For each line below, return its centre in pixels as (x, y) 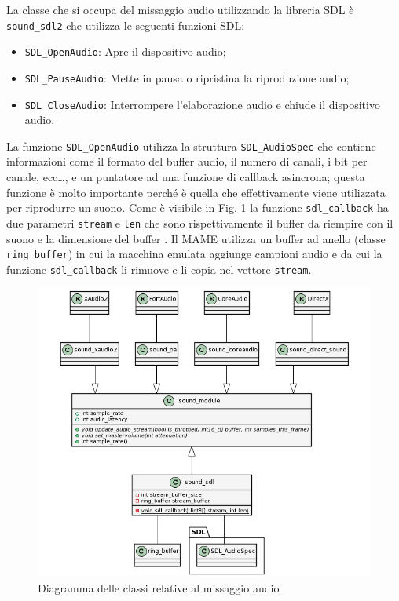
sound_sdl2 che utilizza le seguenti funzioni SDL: (126, 25)
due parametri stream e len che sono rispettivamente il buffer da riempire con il (200, 222)
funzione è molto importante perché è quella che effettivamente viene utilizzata (196, 192)
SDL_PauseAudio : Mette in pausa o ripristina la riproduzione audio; (187, 77)
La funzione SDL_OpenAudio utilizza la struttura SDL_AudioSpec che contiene (191, 146)
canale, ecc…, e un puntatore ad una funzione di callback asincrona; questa (186, 177)
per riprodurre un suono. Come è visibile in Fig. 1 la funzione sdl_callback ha (198, 208)
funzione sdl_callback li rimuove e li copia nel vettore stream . (159, 269)
